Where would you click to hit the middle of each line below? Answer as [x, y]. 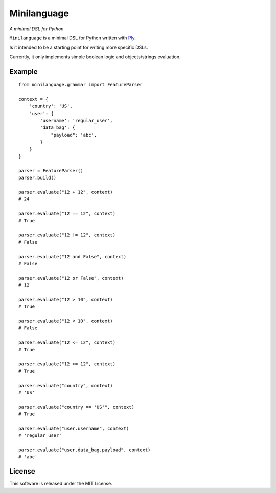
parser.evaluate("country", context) [66, 385]
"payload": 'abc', [74, 135]
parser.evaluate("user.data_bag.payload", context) [85, 450]
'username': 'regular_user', [77, 121]
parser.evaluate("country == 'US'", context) [77, 407]
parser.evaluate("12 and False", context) [73, 256]
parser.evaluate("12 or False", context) [71, 278]
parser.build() [38, 178]
